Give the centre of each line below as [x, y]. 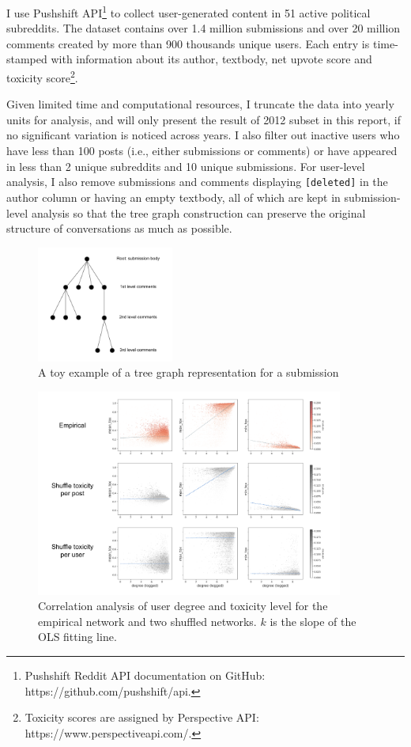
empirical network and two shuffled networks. [147, 621]
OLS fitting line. [77, 637]
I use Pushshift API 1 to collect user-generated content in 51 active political [189, 11]
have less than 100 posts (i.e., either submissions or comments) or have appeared [202, 151]
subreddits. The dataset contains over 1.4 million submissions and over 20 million [204, 28]
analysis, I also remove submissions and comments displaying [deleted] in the [197, 182]
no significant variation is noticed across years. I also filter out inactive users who [203, 135]
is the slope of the [313, 621]
